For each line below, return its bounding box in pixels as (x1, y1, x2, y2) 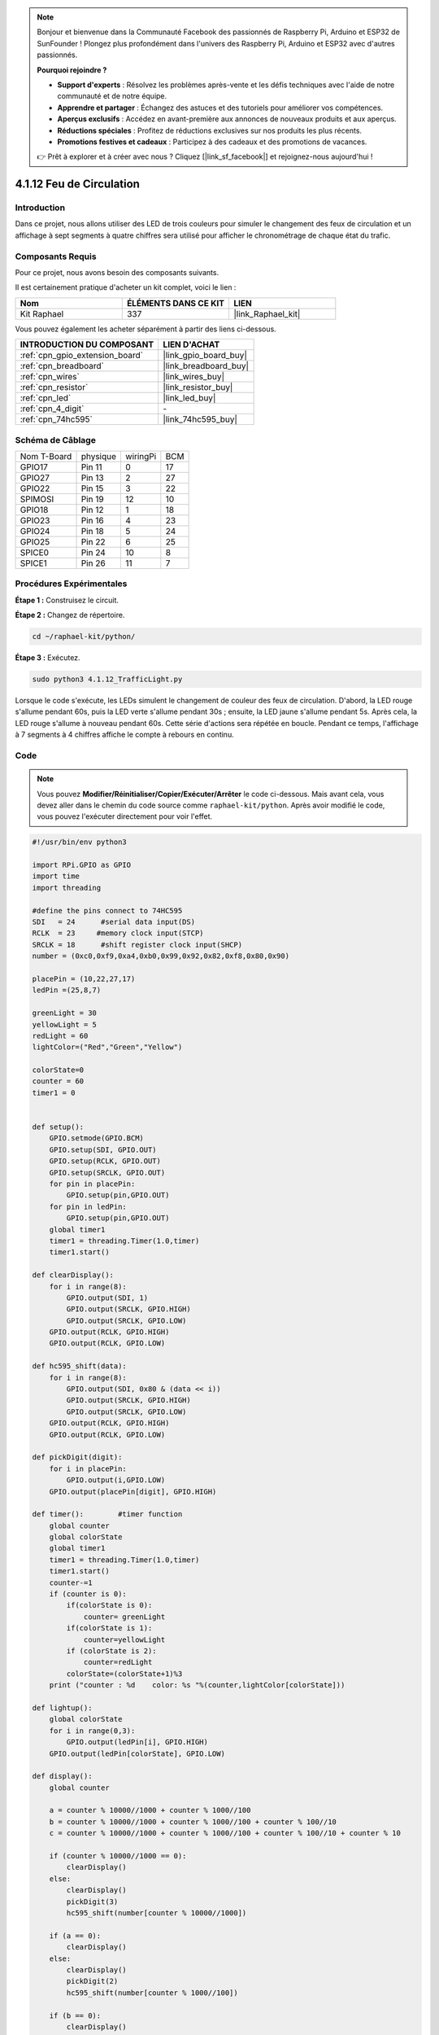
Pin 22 (80, 536, 106, 547)
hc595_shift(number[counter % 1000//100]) (66, 1988, 239, 1998)
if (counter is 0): (49, 1590, 128, 1599)
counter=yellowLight (83, 1635, 166, 1644)
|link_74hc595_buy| (163, 414, 237, 425)
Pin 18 (80, 525, 105, 536)
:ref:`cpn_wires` (20, 371, 80, 383)
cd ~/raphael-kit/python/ (32, 632, 136, 641)
